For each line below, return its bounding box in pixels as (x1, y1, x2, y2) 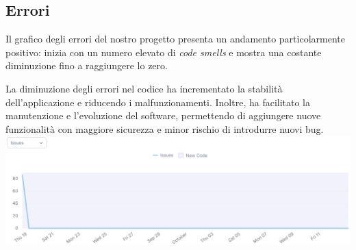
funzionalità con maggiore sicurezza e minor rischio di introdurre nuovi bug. (5, 121, 324, 136)
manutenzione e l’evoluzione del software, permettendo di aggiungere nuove (5, 108, 321, 123)
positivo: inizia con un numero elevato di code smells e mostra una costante (5, 45, 322, 59)
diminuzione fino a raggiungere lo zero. (5, 58, 168, 73)
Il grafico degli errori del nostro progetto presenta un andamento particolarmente (5, 32, 345, 46)
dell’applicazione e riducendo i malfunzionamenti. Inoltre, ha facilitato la (5, 95, 311, 109)
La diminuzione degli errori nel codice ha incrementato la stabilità (5, 81, 283, 95)
